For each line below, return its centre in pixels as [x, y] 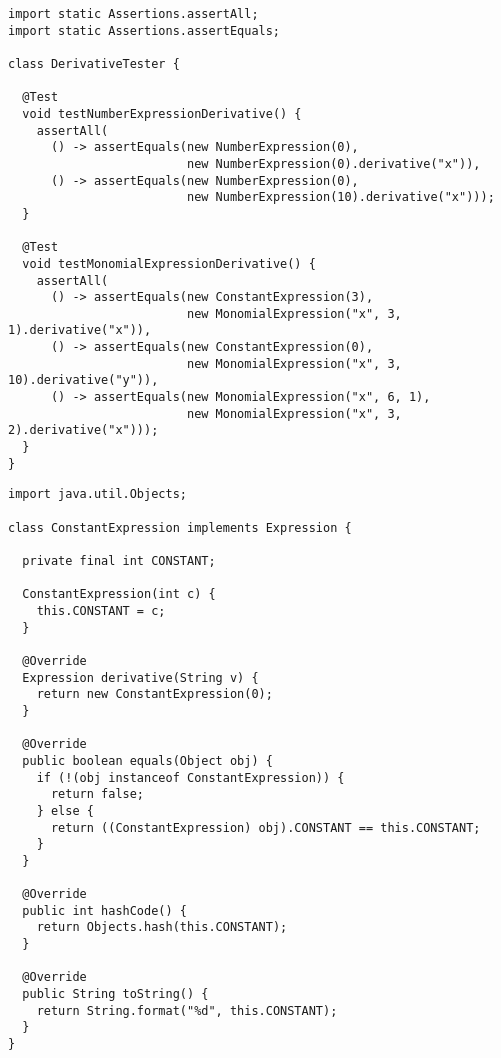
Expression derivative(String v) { [140, 677]
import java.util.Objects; [97, 494]
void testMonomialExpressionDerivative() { [169, 263]
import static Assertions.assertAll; [133, 14]
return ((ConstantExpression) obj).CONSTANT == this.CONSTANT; [265, 827]
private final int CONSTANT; [119, 561]
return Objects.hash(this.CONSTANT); [162, 927]
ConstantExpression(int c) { [119, 594]
